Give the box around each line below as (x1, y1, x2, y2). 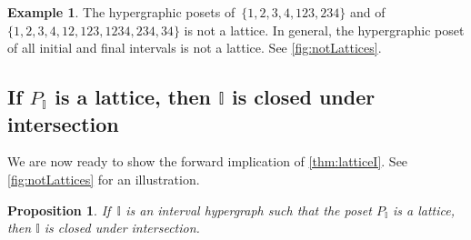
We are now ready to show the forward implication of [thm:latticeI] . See (7, 152, 408, 171)
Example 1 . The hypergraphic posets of (7, 3, 235, 21)
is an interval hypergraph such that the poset (125, 200, 372, 219)
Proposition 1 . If (7, 200, 111, 219)
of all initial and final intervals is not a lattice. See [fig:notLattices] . (7, 38, 382, 57)
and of (350, 3, 386, 21)
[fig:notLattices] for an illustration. (7, 169, 200, 188)
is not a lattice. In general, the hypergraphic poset (184, 20, 465, 39)
